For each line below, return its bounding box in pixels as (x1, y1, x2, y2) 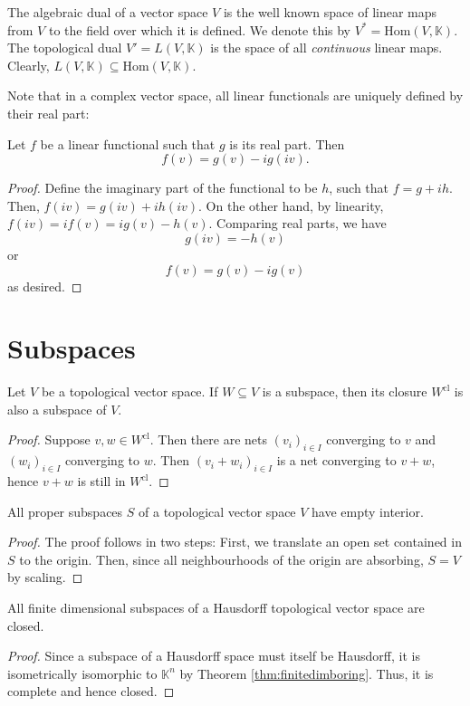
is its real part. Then (229, 134, 345, 153)
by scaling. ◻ (7, 568, 83, 587)
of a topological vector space (139, 501, 296, 520)
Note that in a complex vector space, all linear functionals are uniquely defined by (7, 86, 464, 105)
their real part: (7, 103, 90, 122)
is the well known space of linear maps (223, 3, 437, 21)
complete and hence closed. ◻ (7, 682, 175, 701)
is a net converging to (276, 451, 397, 470)
